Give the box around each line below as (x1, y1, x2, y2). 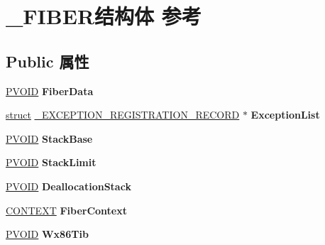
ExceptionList (250, 107, 320, 122)
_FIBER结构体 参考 (6, 1, 202, 31)
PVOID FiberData (6, 83, 94, 98)
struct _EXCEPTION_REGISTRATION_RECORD (6, 107, 240, 122)
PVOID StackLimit (6, 155, 97, 170)
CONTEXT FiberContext (6, 202, 128, 217)
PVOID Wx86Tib (6, 227, 89, 241)
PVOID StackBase (6, 131, 93, 146)
